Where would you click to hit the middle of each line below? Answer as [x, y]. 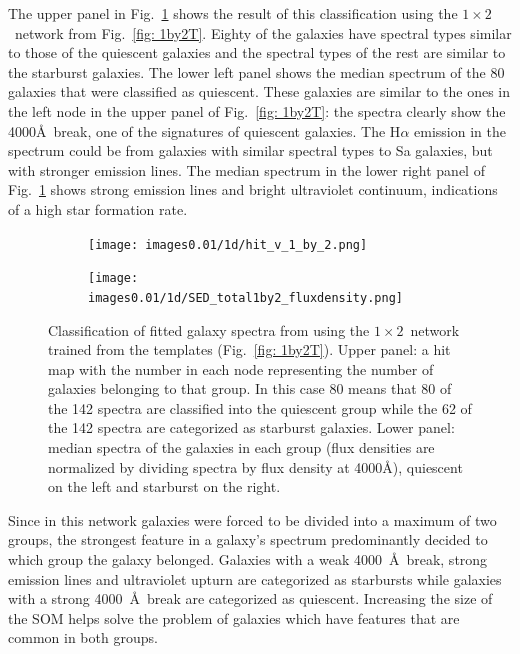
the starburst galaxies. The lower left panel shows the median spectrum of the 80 [256, 71]
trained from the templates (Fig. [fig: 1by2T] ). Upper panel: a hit [249, 349]
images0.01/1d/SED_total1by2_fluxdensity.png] [245, 297]
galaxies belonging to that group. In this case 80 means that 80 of [250, 388]
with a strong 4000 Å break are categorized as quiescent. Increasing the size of [250, 598]
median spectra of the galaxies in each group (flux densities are [241, 447]
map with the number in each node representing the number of [241, 368]
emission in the [460, 130]
